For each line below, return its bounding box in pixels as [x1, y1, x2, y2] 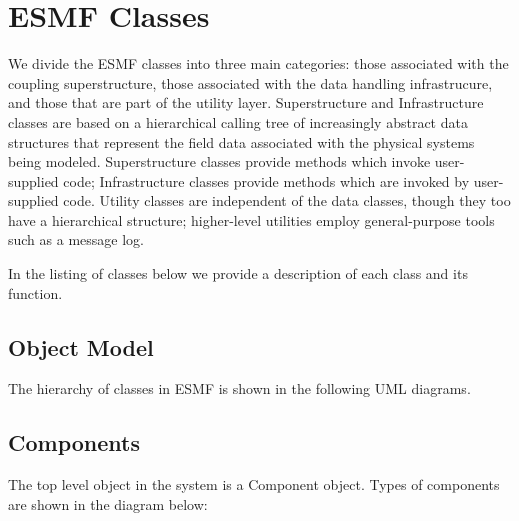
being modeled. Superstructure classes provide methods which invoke [8, 151, 431, 172]
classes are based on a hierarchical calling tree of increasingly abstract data [8, 111, 468, 132]
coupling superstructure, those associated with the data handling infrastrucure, [8, 72, 493, 93]
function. [8, 282, 63, 303]
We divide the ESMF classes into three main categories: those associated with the [8, 53, 509, 74]
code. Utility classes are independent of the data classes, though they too [63, 190, 511, 211]
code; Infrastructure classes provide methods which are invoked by [63, 170, 470, 191]
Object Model [8, 331, 154, 362]
